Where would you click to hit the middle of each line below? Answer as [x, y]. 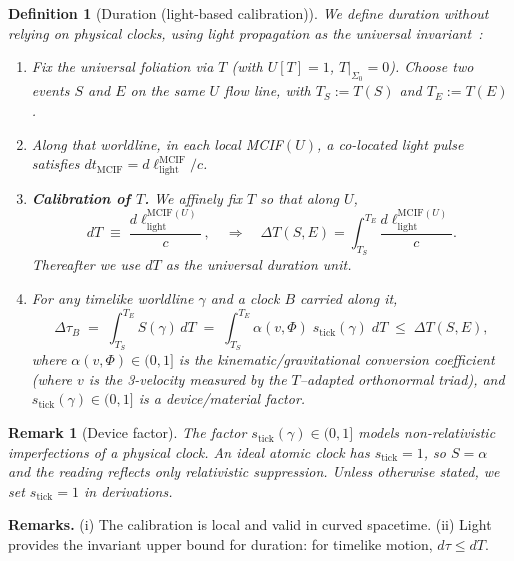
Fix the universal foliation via [122, 66]
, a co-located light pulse [390, 143]
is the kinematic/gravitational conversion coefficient [336, 359]
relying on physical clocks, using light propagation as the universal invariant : [245, 32]
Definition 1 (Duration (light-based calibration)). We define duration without [248, 13]
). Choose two [431, 66]
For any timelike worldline [112, 297]
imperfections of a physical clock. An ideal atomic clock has [189, 451]
